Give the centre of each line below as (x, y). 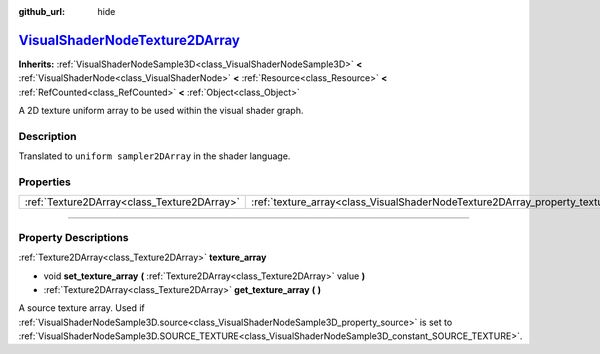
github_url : (41, 11)
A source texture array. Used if (81, 308)
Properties (45, 182)
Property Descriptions (73, 237)
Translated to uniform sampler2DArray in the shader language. (154, 156)
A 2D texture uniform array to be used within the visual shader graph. (161, 111)
